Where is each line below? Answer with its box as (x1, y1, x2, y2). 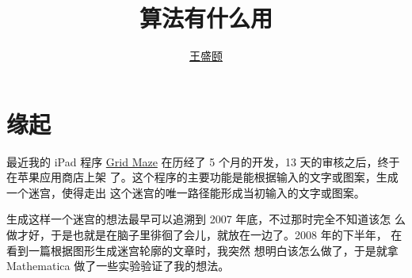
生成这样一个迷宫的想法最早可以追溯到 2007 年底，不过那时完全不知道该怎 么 (6, 211, 406, 227)
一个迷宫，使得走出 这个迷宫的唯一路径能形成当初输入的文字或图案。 (6, 184, 365, 200)
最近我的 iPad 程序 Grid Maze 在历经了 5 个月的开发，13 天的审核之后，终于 (6, 153, 400, 169)
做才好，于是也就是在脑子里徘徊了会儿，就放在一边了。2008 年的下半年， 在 (6, 227, 402, 243)
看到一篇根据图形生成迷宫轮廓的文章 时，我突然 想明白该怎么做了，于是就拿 (6, 242, 399, 258)
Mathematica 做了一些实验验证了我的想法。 (6, 257, 230, 274)
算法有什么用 (139, 2, 273, 34)
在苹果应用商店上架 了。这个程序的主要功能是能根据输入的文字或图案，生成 (6, 169, 399, 185)
